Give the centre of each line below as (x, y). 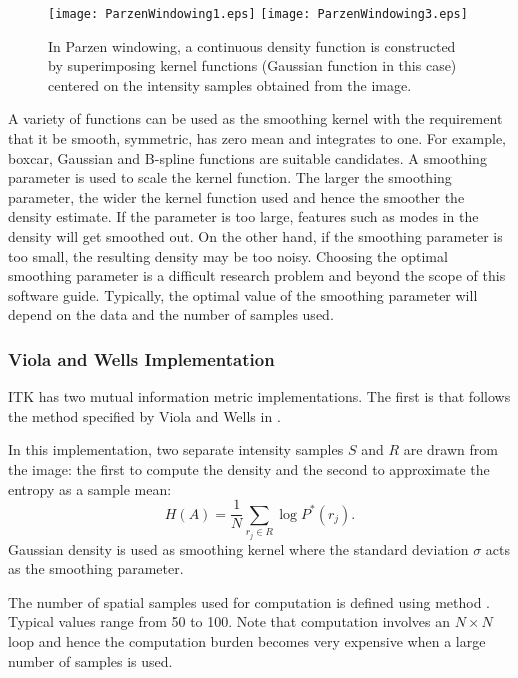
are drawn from (450, 449)
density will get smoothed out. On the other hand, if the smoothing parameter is (255, 236)
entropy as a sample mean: (90, 488)
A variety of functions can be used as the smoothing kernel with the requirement (255, 118)
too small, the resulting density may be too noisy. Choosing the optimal (228, 255)
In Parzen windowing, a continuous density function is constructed (252, 45)
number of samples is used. (90, 660)
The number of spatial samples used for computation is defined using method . (249, 601)
